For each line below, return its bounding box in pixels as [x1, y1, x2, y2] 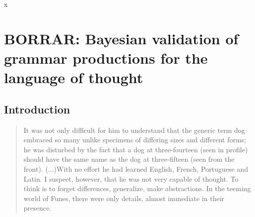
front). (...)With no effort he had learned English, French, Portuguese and [23, 163, 248, 174]
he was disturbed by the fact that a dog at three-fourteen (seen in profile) [23, 144, 248, 154]
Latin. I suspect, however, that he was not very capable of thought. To [23, 173, 239, 184]
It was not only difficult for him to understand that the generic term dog [23, 124, 245, 135]
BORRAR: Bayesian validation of [4, 28, 239, 48]
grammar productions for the [4, 47, 208, 68]
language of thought [4, 67, 143, 88]
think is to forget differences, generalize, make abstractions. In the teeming [23, 183, 251, 194]
